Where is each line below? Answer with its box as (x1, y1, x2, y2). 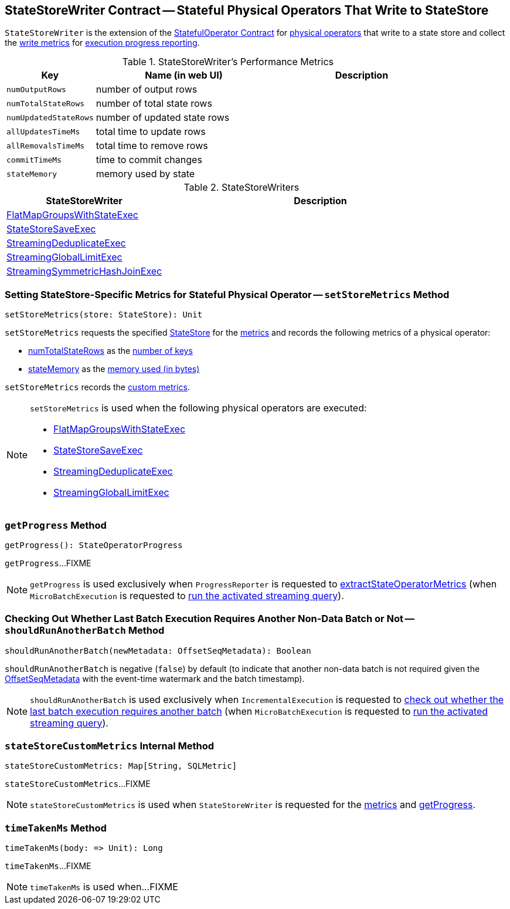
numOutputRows (6, 85, 66, 94)
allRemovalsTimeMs (6, 141, 85, 150)
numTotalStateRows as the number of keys (28, 346, 193, 356)
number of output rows (96, 83, 198, 96)
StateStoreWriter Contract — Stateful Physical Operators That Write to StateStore (5, 3, 489, 18)
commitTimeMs (6, 155, 62, 164)
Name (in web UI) (145, 69, 223, 82)
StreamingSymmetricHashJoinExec (6, 265, 162, 278)
